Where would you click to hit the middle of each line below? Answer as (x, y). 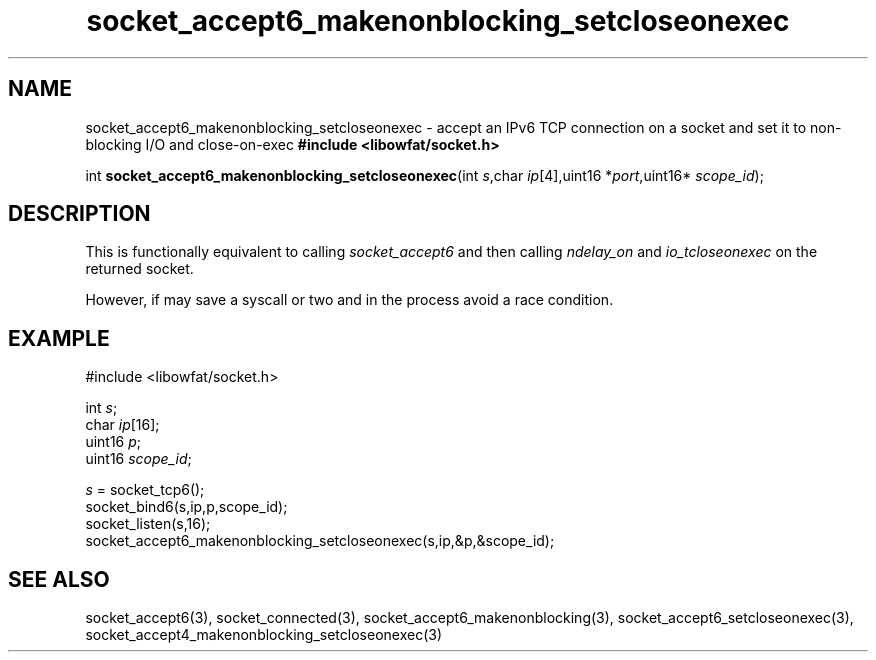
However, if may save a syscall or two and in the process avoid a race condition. (349, 300)
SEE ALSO (59, 579)
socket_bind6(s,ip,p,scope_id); (186, 507)
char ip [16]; (122, 425)
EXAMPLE (59, 338)
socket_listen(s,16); (148, 524)
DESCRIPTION (79, 214)
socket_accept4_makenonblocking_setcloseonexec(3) (264, 635)
